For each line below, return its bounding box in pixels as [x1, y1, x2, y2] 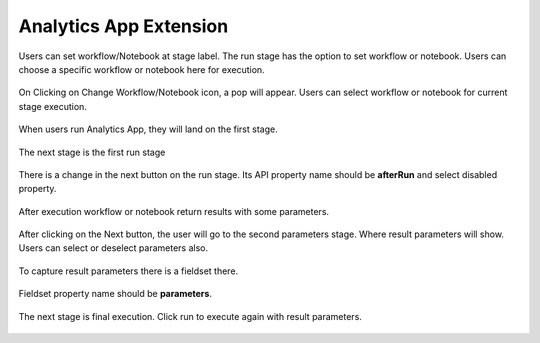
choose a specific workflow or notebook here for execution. [18, 63, 265, 75]
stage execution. [18, 100, 87, 112]
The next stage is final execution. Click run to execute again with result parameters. [18, 310, 362, 322]
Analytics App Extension [18, 15, 229, 37]
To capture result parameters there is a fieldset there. [18, 265, 239, 277]
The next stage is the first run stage [18, 146, 166, 158]
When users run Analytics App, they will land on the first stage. [18, 123, 279, 135]
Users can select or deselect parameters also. [18, 242, 209, 254]
